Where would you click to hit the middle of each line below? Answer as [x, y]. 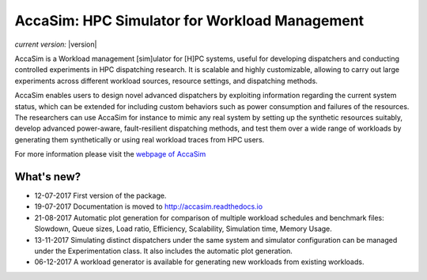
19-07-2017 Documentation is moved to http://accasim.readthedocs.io [149, 206]
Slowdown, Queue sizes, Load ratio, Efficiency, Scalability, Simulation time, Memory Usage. [183, 229]
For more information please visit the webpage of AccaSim [110, 154]
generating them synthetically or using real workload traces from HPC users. [140, 139]
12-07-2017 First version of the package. [100, 195]
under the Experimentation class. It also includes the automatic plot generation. [163, 251]
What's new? [48, 177]
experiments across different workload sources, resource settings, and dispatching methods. [166, 81]
